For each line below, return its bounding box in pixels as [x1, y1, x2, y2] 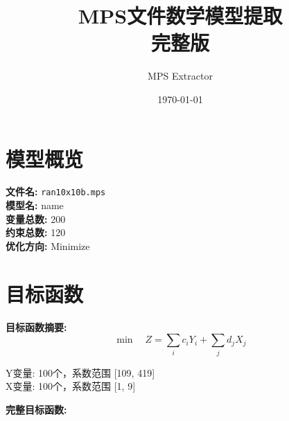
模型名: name [6, 198, 64, 213]
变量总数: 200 [6, 211, 66, 226]
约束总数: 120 [6, 225, 66, 240]
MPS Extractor [148, 69, 213, 83]
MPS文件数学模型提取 [78, 1, 283, 30]
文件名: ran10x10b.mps [6, 184, 106, 199]
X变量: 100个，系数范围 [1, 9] [6, 379, 136, 393]
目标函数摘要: [6, 319, 67, 334]
